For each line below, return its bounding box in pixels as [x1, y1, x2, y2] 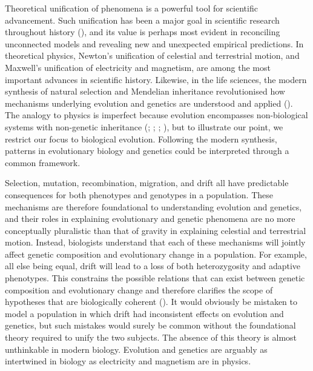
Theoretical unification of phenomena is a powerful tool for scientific [5, 2, 258, 14]
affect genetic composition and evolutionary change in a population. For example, [5, 247, 307, 260]
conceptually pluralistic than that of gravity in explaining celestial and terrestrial [5, 224, 306, 236]
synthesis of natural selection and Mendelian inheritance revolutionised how [5, 85, 285, 98]
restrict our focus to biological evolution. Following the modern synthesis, [5, 132, 277, 145]
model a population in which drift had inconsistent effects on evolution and [5, 307, 284, 319]
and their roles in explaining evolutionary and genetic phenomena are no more [5, 212, 295, 225]
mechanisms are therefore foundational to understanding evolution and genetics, [5, 200, 302, 213]
